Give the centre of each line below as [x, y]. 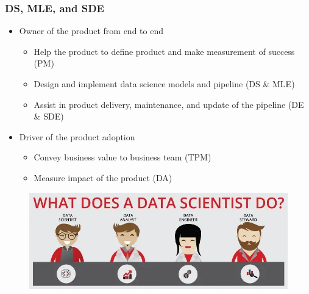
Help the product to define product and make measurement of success [164, 51]
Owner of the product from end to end [91, 31]
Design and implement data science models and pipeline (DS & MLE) [164, 84]
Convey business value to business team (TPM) [123, 157]
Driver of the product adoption [77, 136]
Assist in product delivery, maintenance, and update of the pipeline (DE [169, 104]
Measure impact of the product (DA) [103, 177]
